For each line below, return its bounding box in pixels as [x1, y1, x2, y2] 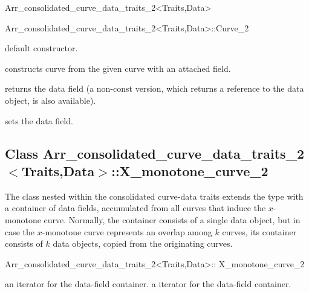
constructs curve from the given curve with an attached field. [5, 62, 231, 74]
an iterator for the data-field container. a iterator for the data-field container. [5, 278, 291, 290]
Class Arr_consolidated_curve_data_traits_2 [5, 144, 304, 162]
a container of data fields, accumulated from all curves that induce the [5, 202, 266, 214]
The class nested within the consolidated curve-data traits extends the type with [5, 189, 304, 202]
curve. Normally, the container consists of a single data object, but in [44, 213, 301, 226]
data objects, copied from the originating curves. [53, 237, 233, 250]
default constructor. [5, 42, 78, 54]
